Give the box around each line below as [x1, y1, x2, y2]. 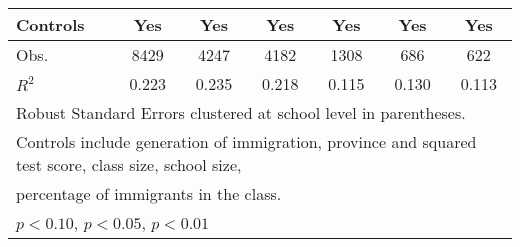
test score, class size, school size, [16, 153, 242, 176]
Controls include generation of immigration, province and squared [16, 130, 477, 153]
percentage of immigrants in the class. [16, 182, 282, 205]
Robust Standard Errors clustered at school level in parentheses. [16, 101, 466, 124]
